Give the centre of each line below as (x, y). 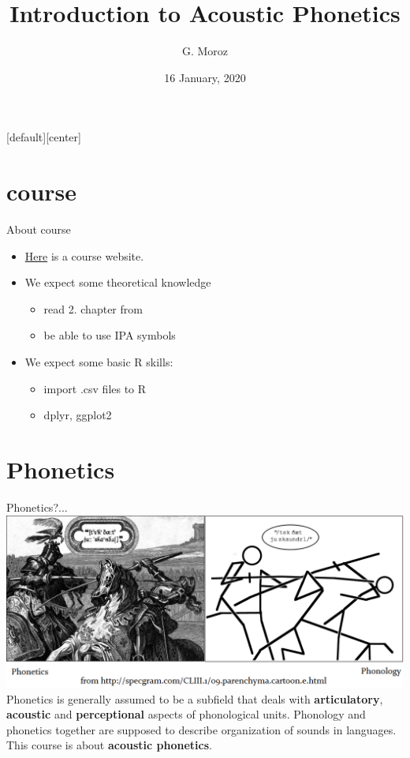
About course (39, 229)
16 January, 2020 (205, 77)
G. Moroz (205, 51)
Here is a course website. (84, 255)
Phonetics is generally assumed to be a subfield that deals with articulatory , (195, 698)
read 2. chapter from (93, 308)
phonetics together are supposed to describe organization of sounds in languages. (201, 729)
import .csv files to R (95, 388)
